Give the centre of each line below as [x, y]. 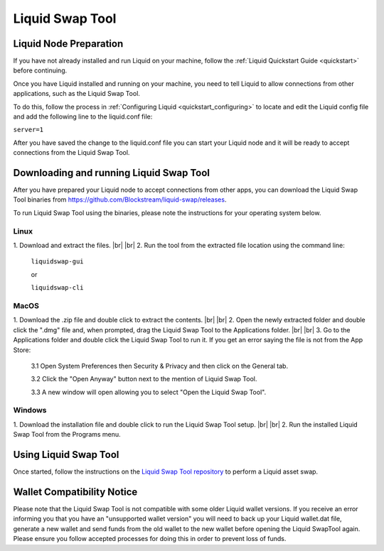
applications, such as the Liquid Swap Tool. [76, 94]
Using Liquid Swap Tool [66, 455]
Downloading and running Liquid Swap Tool [111, 173]
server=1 [28, 130]
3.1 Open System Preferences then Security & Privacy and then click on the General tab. [159, 366]
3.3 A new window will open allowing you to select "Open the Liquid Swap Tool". [149, 392]
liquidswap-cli [58, 288]
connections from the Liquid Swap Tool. [71, 153]
